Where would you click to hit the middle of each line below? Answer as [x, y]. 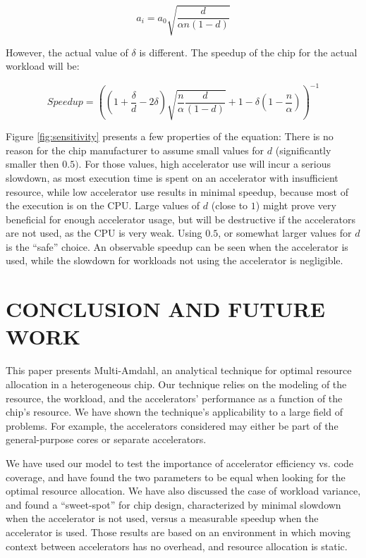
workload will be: [43, 66]
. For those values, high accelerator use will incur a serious [205, 164]
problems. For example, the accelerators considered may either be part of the [172, 425]
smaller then [32, 164]
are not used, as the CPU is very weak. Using [104, 233]
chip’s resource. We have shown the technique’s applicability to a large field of [174, 412]
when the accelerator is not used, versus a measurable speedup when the [162, 518]
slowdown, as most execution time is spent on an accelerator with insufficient [172, 177]
